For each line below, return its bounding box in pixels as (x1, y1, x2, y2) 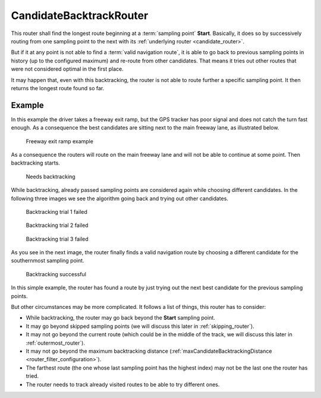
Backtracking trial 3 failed (26, 235, 89, 242)
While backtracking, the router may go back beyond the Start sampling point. (26, 314, 215, 321)
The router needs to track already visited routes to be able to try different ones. (26, 381, 220, 388)
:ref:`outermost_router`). (26, 339, 86, 346)
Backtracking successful (26, 270, 86, 277)
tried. (26, 372, 39, 380)
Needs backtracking (26, 173, 75, 180)
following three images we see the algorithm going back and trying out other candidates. (11, 195, 229, 202)
